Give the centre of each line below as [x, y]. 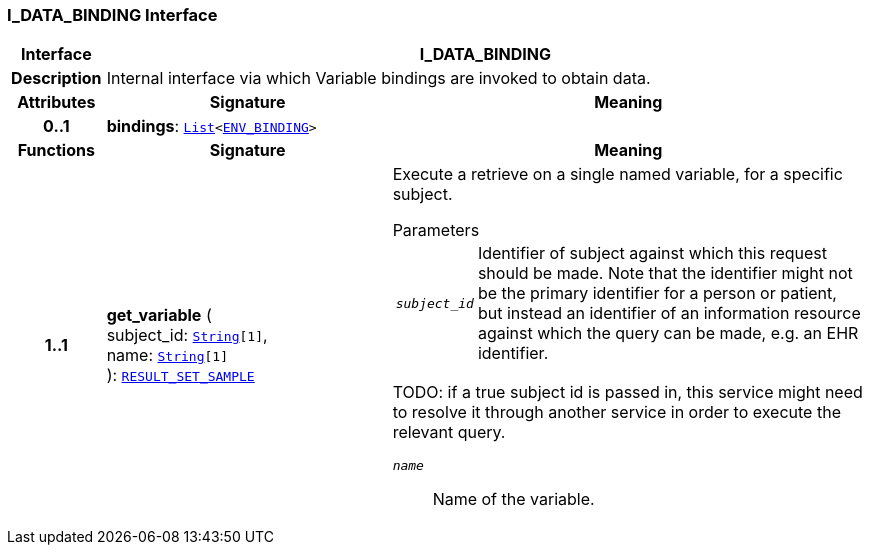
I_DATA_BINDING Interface [112, 15]
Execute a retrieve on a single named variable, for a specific [617, 174]
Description [56, 78]
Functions [56, 150]
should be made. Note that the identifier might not [665, 273]
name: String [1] [167, 354]
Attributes [56, 102]
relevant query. [449, 432]
